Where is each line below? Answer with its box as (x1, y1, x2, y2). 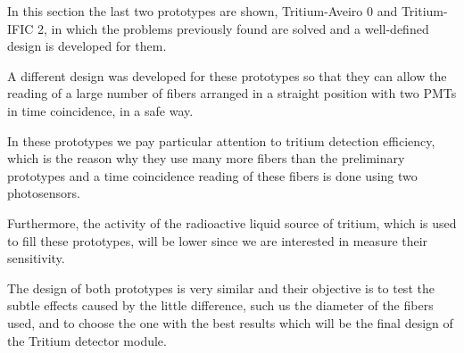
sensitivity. (7, 249, 65, 267)
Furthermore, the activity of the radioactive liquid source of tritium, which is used (7, 213, 457, 232)
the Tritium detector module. (7, 331, 167, 349)
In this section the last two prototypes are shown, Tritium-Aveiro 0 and (7, 2, 398, 20)
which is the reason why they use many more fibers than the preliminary (7, 149, 405, 168)
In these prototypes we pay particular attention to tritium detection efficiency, (7, 131, 435, 150)
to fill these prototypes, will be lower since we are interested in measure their (7, 231, 428, 250)
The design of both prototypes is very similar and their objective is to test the (7, 278, 435, 297)
